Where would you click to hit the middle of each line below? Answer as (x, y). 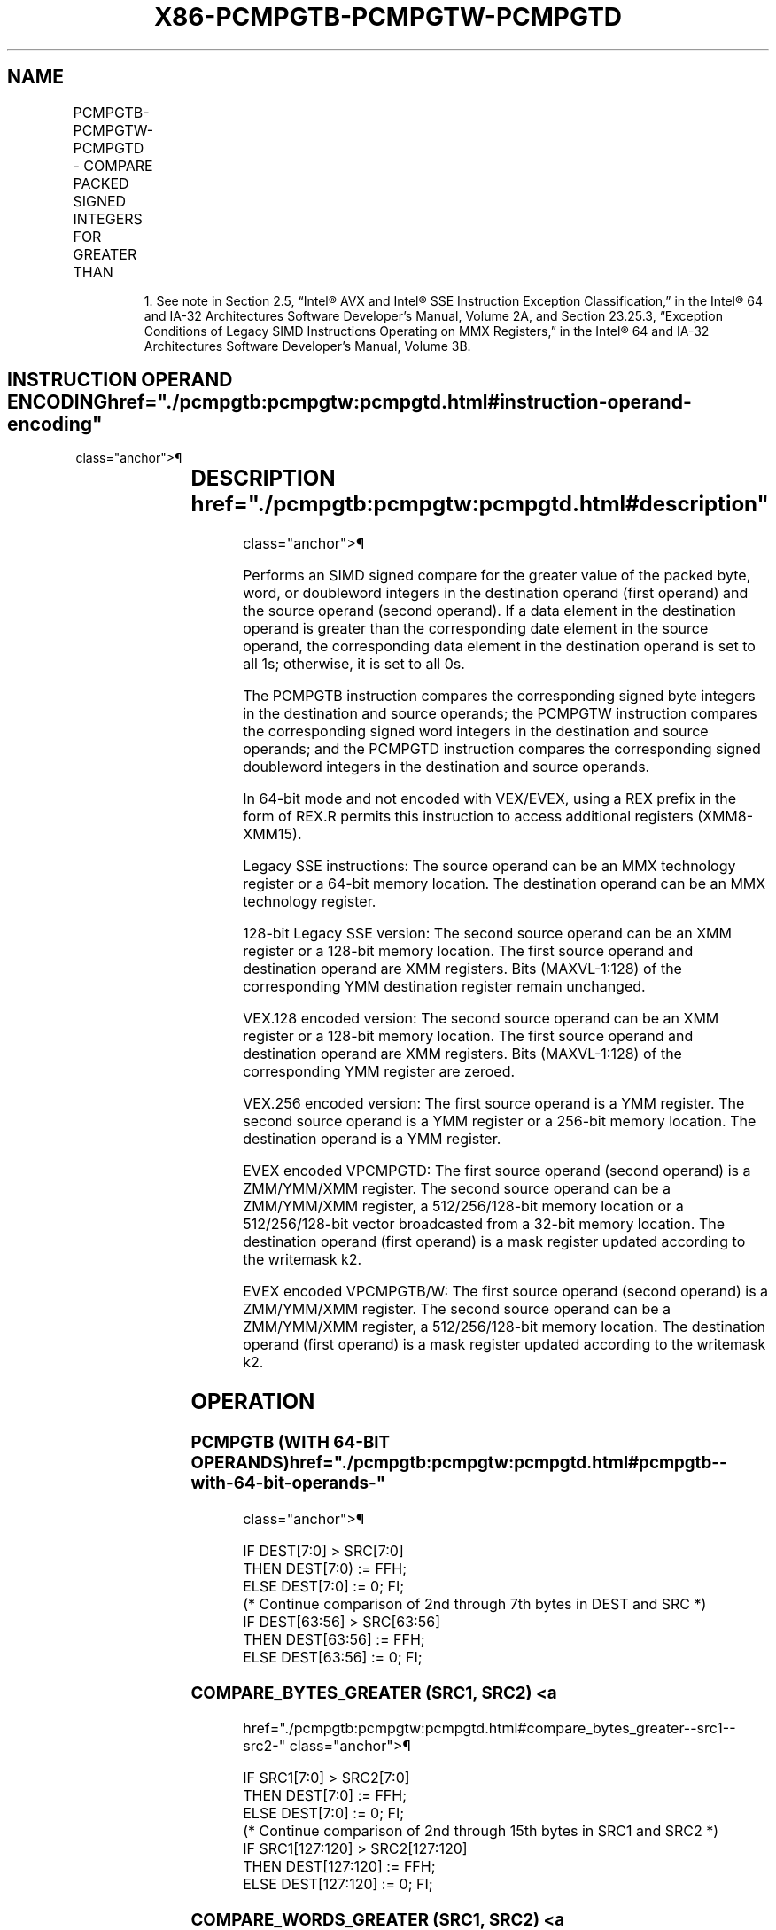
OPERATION (253, 1402)
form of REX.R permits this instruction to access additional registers (468, 817)
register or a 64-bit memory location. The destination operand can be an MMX (504, 884)
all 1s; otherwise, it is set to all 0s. (354, 664)
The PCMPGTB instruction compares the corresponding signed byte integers (499, 696)
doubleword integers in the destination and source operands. (446, 767)
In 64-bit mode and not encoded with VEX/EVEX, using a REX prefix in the (490, 799)
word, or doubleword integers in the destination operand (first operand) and (496, 593)
